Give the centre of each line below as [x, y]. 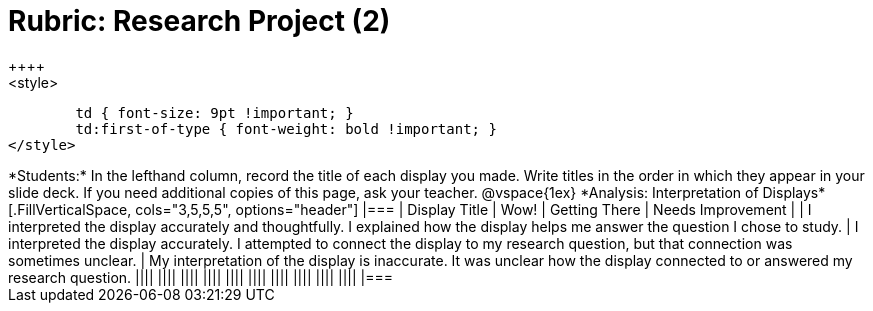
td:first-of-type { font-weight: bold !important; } [286, 128]
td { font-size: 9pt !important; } [214, 112]
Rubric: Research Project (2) [199, 21]
